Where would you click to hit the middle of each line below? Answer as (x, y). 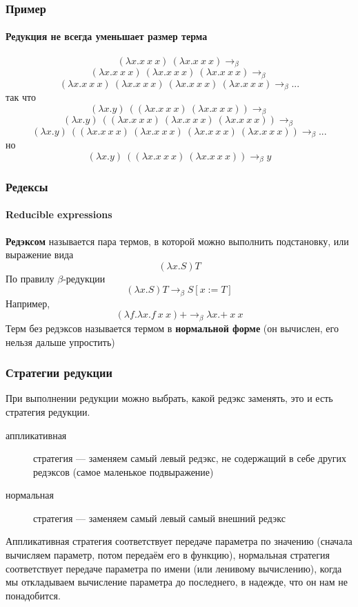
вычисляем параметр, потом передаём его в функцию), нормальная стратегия (168, 555)
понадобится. (33, 595)
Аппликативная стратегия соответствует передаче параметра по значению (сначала (179, 541)
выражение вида (40, 254)
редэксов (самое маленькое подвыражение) (123, 471)
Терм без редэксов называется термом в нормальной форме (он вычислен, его (172, 328)
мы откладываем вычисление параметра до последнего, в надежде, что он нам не (177, 582)
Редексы (27, 186)
